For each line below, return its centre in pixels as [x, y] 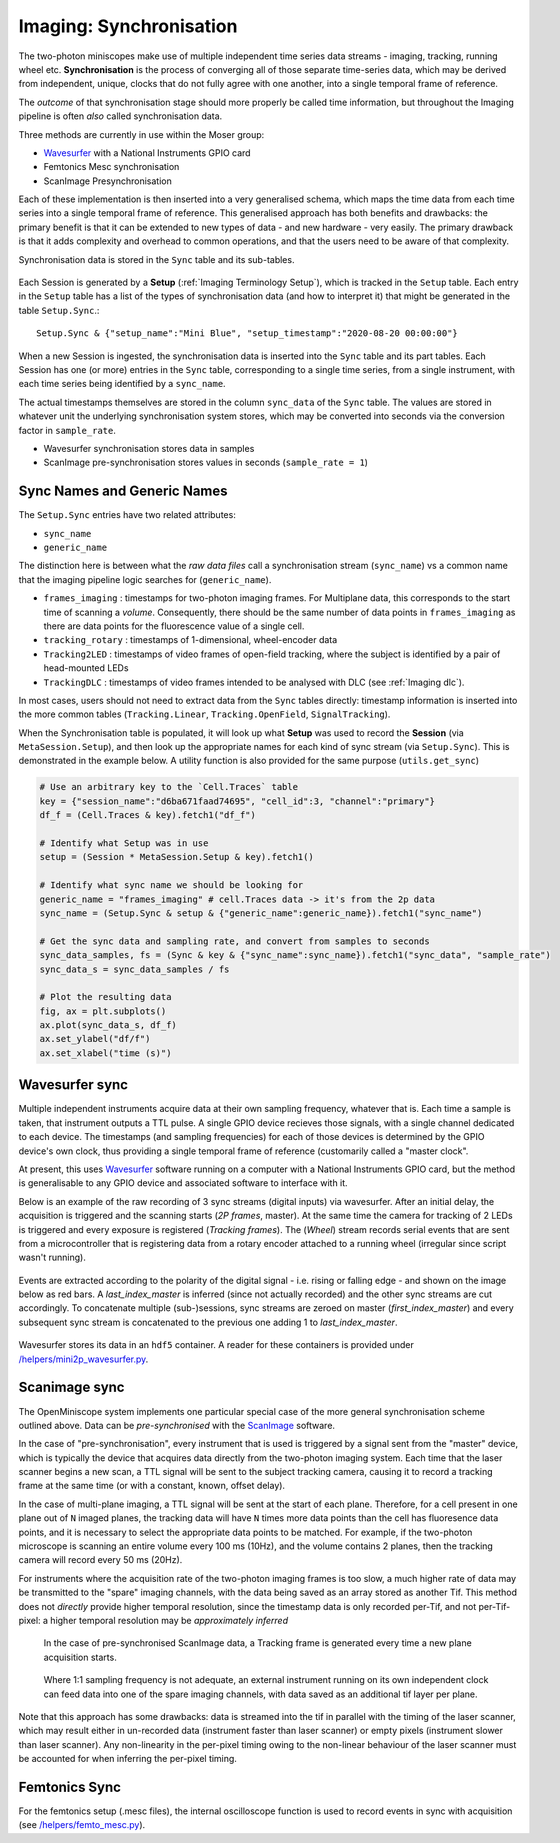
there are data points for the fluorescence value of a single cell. [174, 626]
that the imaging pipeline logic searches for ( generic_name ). [145, 579]
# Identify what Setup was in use [124, 843]
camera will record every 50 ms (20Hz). [100, 1560]
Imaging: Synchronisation [128, 26]
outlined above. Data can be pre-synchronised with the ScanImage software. [176, 1425]
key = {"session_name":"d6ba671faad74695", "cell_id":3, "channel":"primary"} [237, 801]
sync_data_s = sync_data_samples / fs [134, 969]
